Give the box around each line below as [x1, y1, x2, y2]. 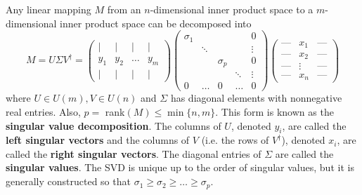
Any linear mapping [6, 2, 91, 16]
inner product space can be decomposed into [60, 15, 252, 30]
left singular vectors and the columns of [6, 133, 190, 147]
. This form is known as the [215, 104, 334, 119]
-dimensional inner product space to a [150, 2, 313, 16]
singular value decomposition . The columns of [6, 118, 221, 133]
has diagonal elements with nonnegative [170, 90, 342, 105]
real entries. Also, [6, 104, 81, 119]
